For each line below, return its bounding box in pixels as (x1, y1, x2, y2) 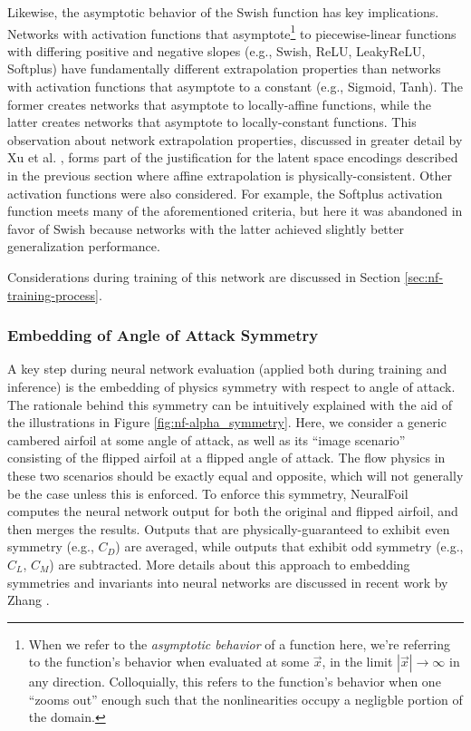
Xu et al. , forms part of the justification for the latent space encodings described (7, 148, 458, 167)
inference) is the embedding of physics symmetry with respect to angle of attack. (7, 376, 456, 395)
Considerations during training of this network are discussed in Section (7, 267, 400, 286)
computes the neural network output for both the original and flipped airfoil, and (7, 502, 458, 521)
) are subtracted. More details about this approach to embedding (49, 554, 410, 573)
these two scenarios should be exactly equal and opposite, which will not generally (7, 465, 464, 484)
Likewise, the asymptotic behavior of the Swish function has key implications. (7, 3, 439, 21)
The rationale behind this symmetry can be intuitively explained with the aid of (7, 395, 453, 414)
